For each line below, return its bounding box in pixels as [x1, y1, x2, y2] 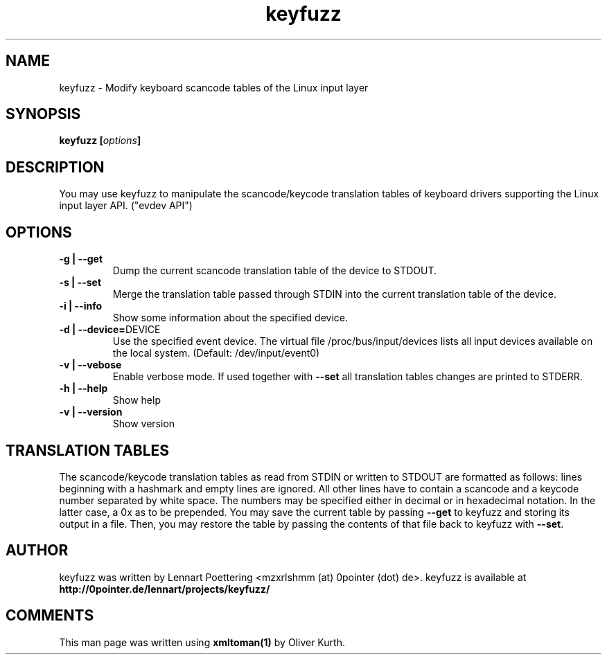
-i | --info [59, 300, 103, 312]
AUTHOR [6, 542, 69, 560]
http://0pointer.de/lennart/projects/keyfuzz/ [59, 582, 270, 595]
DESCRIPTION [6, 158, 105, 176]
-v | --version [59, 406, 123, 418]
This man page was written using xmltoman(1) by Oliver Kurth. [59, 636, 345, 648]
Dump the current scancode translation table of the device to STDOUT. [112, 265, 437, 277]
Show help [112, 394, 161, 407]
